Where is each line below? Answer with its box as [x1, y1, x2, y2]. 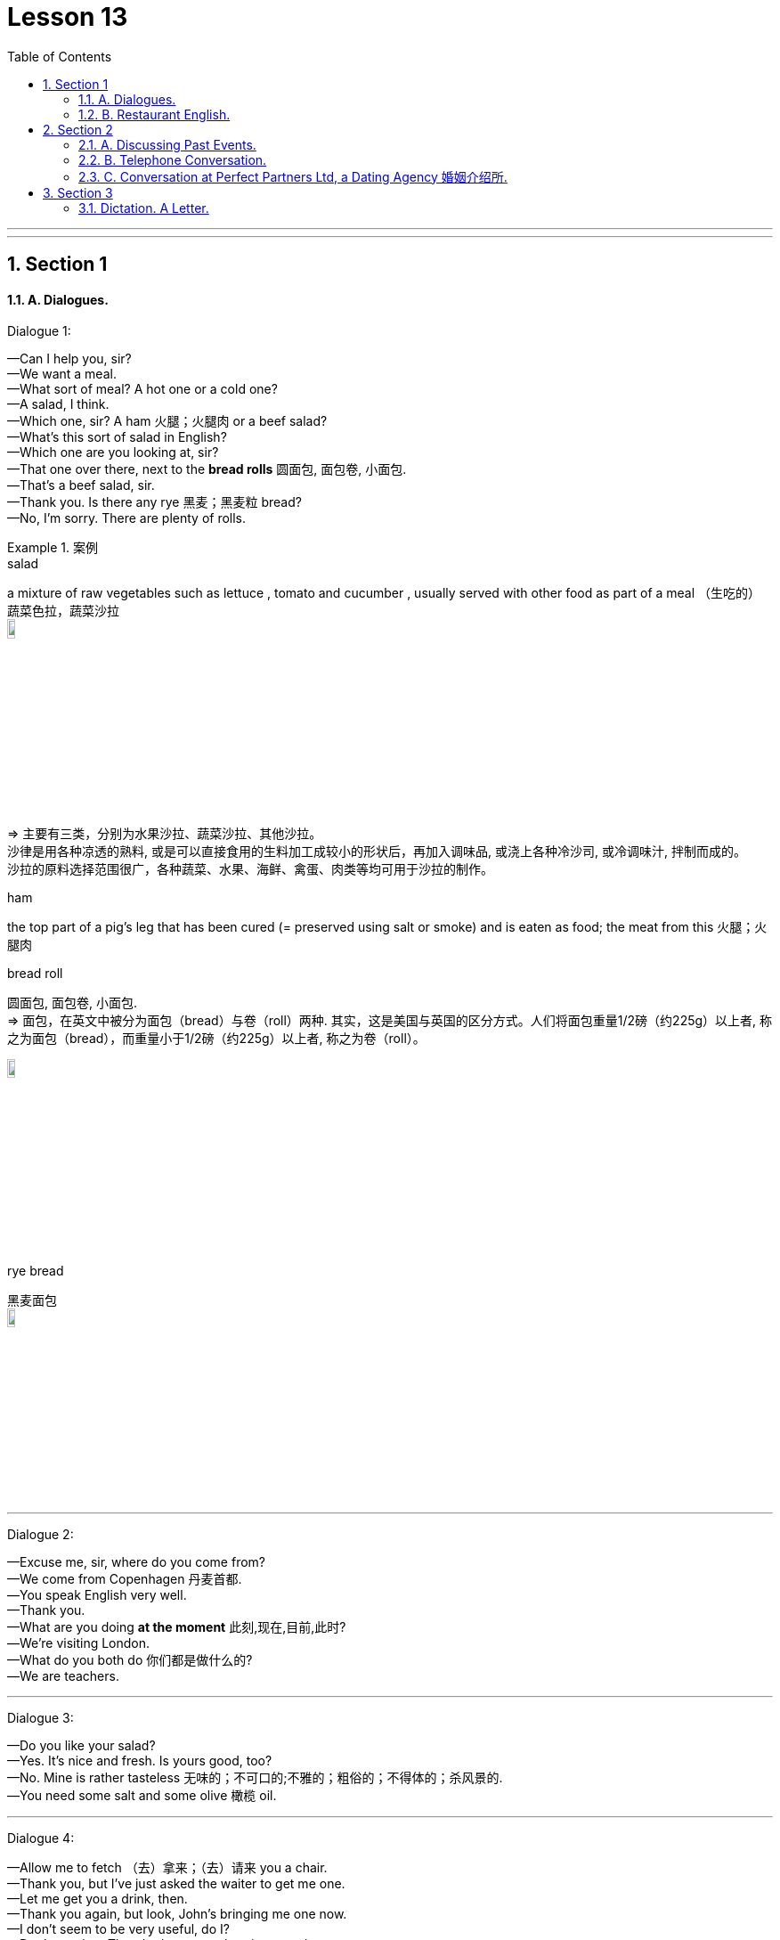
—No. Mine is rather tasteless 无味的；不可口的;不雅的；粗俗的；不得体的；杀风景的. [7, 1769, 503, 1785]
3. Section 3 [43, 184, 113, 200]
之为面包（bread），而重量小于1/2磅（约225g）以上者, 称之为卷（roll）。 [7, 1030, 426, 1046]
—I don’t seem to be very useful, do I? [7, 1920, 230, 1936]
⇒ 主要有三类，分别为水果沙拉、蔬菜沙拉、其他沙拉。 [7, 825, 322, 841]
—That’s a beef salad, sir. [7, 477, 155, 493]
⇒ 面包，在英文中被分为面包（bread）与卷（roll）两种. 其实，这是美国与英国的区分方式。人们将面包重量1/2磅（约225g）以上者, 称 [7, 1012, 773, 1028]
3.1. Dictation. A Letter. [78, 200, 209, 216]
